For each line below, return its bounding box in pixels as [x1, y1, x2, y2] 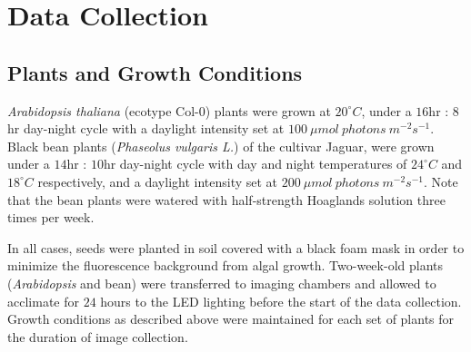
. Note [424, 171, 458, 191]
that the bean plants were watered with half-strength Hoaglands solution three [7, 190, 446, 209]
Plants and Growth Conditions [7, 58, 303, 86]
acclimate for [7, 291, 79, 310]
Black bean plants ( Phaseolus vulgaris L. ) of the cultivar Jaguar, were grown [7, 136, 435, 155]
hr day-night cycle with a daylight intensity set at [7, 119, 285, 138]
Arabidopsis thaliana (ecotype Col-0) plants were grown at [7, 101, 331, 120]
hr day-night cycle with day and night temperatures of [103, 154, 407, 173]
